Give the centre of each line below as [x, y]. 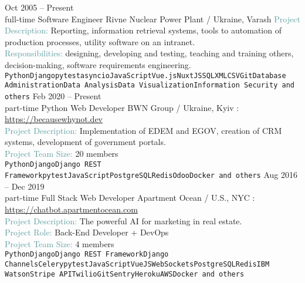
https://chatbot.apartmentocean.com [71, 209]
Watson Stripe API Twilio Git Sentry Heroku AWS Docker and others [125, 274]
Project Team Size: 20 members [62, 153]
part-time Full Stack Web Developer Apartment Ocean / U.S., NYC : [130, 198]
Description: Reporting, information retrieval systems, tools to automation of [143, 30]
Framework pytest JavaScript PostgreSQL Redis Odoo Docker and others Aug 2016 [151, 175]
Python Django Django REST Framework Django [87, 255]
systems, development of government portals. [85, 142]
